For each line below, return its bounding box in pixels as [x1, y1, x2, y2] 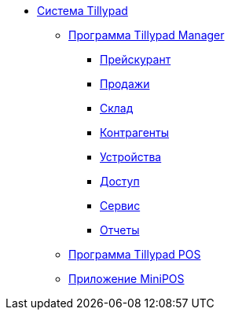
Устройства [100, 150, 162, 164]
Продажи [100, 77, 150, 90]
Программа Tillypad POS [68, 248, 201, 261]
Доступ [100, 175, 140, 188]
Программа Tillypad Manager [68, 28, 225, 42]
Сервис [100, 199, 141, 212]
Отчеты [100, 223, 140, 237]
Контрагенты [100, 126, 170, 139]
